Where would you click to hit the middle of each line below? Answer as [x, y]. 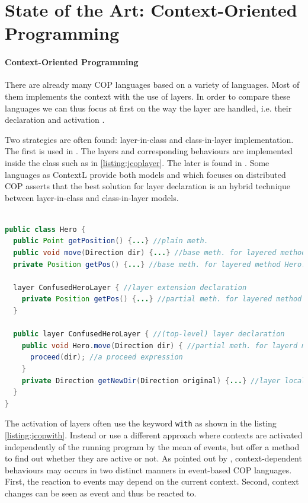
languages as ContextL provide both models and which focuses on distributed [145, 174]
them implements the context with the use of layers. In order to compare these [147, 96]
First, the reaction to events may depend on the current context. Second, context [152, 481]
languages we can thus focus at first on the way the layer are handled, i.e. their [148, 108]
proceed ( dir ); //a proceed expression [106, 357]
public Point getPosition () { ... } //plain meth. [111, 241]
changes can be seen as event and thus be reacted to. [101, 493]
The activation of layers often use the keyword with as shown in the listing [141, 423]
